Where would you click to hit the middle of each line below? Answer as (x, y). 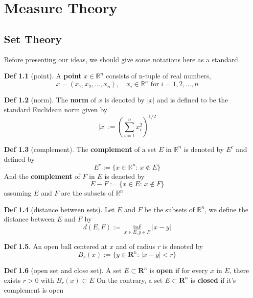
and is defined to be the (192, 100)
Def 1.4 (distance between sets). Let (59, 209)
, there (239, 270)
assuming (18, 193)
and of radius (136, 246)
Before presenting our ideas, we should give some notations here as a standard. (122, 59)
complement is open (34, 289)
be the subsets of (169, 209)
